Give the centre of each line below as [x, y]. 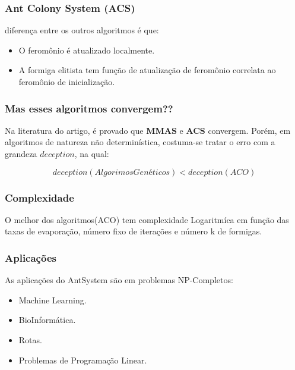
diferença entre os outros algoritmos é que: [82, 30]
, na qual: [92, 153]
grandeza [21, 153]
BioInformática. [47, 320]
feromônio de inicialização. [67, 81]
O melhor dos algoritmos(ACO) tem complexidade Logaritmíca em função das [147, 219]
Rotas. [30, 340]
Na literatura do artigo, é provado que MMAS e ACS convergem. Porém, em [148, 130]
